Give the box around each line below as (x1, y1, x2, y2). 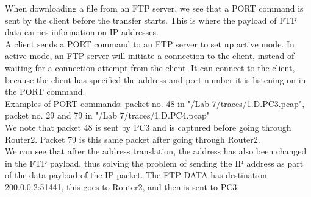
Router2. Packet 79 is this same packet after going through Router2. (5, 133, 260, 145)
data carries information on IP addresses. (5, 26, 159, 38)
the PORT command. (5, 85, 85, 98)
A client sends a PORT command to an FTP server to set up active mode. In (5, 37, 295, 50)
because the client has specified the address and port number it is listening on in (5, 73, 306, 86)
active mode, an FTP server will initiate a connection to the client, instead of (5, 49, 295, 62)
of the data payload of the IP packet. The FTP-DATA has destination (5, 168, 267, 181)
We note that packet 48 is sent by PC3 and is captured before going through (5, 120, 291, 133)
